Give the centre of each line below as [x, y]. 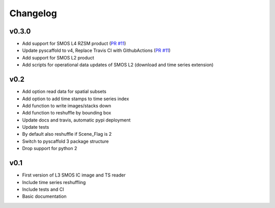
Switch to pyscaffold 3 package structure [65, 141]
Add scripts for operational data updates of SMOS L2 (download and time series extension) [118, 65]
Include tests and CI [43, 189]
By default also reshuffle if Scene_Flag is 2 [67, 134]
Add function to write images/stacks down [67, 106]
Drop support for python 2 [50, 148]
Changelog [33, 13]
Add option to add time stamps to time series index [76, 99]
